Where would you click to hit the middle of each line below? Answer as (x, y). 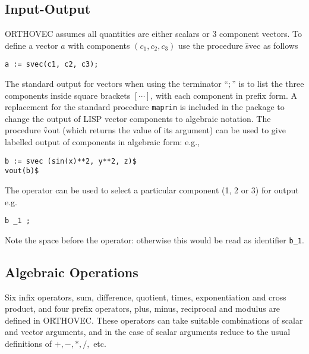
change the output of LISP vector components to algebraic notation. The (138, 118)
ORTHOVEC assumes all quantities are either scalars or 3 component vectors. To (154, 34)
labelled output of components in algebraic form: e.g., (103, 142)
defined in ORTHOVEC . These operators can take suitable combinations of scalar (154, 320)
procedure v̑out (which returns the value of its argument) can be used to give (145, 130)
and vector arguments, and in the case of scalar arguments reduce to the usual (148, 332)
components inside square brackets (68, 95)
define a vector (31, 45)
